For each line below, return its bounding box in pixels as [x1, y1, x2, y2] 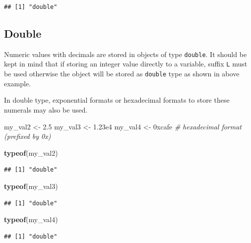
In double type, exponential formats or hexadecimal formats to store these [4, 95, 230, 105]
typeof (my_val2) [4, 147, 58, 158]
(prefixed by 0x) [4, 131, 51, 141]
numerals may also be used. [4, 104, 88, 115]
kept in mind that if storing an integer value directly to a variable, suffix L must [4, 59, 248, 69]
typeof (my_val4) [4, 214, 58, 225]
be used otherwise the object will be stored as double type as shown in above [4, 68, 240, 79]
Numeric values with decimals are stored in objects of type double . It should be [4, 49, 247, 59]
